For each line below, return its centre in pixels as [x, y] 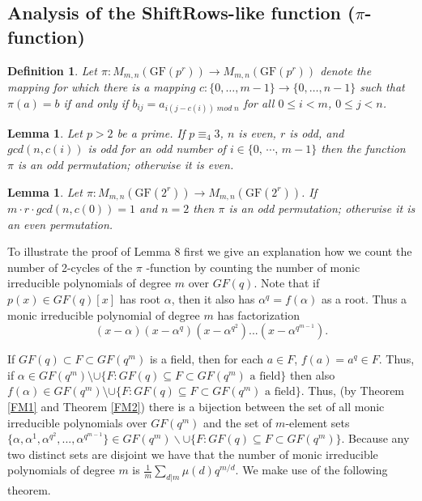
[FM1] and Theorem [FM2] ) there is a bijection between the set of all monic [196, 406]
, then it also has [213, 299]
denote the [346, 70]
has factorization [259, 314]
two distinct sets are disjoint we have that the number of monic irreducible [193, 454]
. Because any [375, 438]
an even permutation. [60, 224]
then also [312, 374]
